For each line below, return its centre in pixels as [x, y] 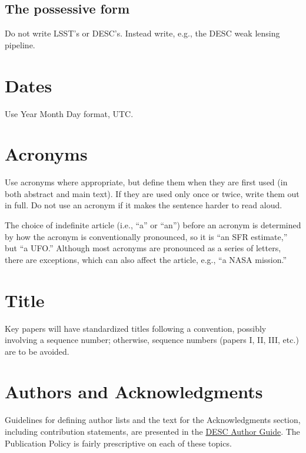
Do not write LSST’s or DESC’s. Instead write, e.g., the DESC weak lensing [142, 33]
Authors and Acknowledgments [134, 392]
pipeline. [20, 44]
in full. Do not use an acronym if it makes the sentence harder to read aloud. [144, 205]
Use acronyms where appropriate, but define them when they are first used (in [146, 182]
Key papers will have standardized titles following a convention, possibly [136, 328]
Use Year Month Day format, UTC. [69, 113]
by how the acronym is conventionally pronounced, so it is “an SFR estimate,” [146, 236]
